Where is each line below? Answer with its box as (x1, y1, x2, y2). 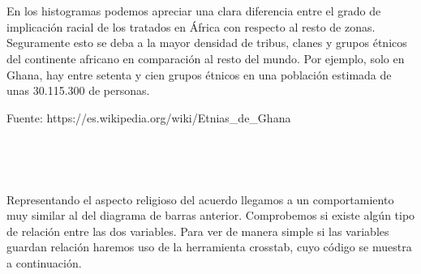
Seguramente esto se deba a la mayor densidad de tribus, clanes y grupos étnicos (6, 34, 407, 51)
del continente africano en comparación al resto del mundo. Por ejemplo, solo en (6, 49, 405, 66)
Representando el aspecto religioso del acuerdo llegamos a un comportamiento (6, 191, 394, 208)
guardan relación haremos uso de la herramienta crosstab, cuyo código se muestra (6, 238, 412, 255)
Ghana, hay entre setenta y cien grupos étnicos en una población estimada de (6, 66, 392, 83)
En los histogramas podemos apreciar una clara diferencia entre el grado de (6, 2, 381, 19)
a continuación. (6, 254, 82, 271)
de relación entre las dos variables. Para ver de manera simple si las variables (6, 222, 389, 239)
